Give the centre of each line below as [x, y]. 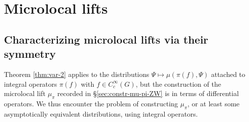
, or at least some [213, 103]
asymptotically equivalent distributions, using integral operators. [101, 113]
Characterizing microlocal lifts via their [106, 39]
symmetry [30, 54]
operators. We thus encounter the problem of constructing [91, 103]
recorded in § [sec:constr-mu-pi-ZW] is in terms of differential [148, 93]
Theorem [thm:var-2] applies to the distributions [77, 74]
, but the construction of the [178, 84]
